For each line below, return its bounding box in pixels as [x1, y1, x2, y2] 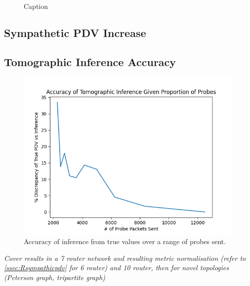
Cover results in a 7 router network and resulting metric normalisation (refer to [4, 252, 246, 263]
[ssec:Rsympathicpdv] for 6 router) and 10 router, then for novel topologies [4, 262, 229, 273]
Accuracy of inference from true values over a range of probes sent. [24, 236, 226, 247]
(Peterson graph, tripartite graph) [4, 272, 106, 282]
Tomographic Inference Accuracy [4, 54, 176, 69]
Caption [24, 1, 48, 11]
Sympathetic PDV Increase [4, 25, 146, 40]
